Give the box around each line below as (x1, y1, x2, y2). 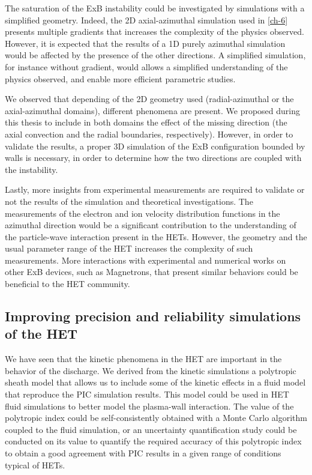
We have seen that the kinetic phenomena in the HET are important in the (5, 352, 282, 365)
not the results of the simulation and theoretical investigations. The (5, 195, 253, 207)
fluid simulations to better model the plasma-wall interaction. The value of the (5, 399, 294, 412)
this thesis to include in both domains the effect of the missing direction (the (5, 116, 287, 129)
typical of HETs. (5, 458, 65, 471)
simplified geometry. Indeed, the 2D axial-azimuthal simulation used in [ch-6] (5, 13, 288, 26)
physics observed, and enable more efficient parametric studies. (5, 72, 236, 85)
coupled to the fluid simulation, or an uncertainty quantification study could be (5, 423, 297, 435)
